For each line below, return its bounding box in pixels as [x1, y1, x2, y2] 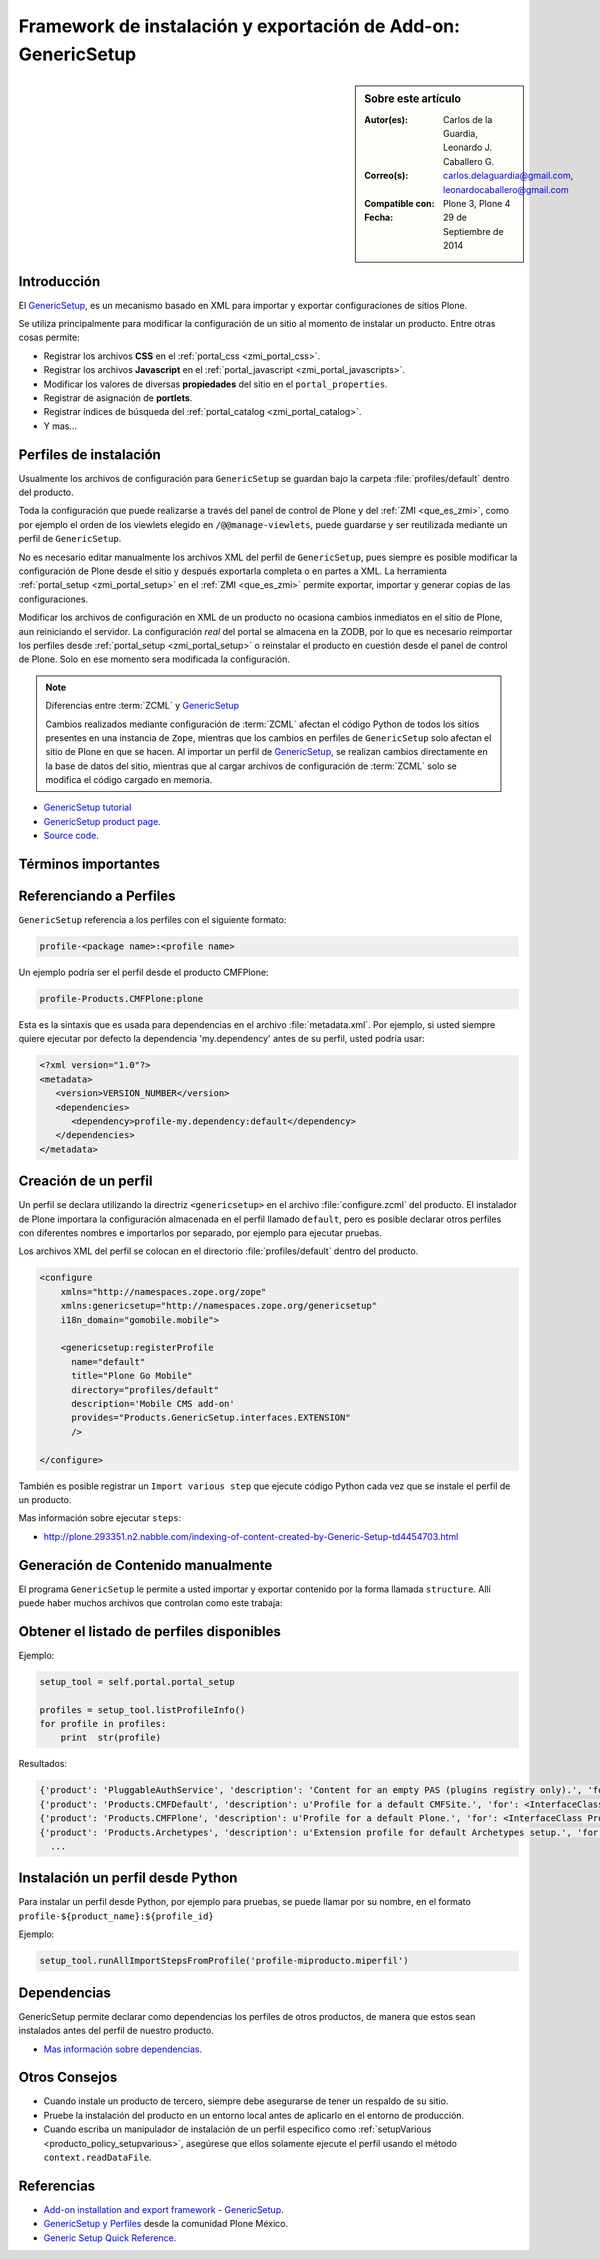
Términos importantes [18, 856, 160, 873]
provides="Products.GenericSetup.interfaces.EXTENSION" [71, 1412, 351, 1424]
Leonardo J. [443, 141, 493, 154]
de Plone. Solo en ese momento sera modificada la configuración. [18, 653, 290, 665]
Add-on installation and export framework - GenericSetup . [43, 2203, 284, 2215]
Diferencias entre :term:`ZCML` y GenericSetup [45, 700, 240, 712]
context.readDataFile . [43, 2151, 152, 2163]
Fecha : [364, 211, 394, 224]
